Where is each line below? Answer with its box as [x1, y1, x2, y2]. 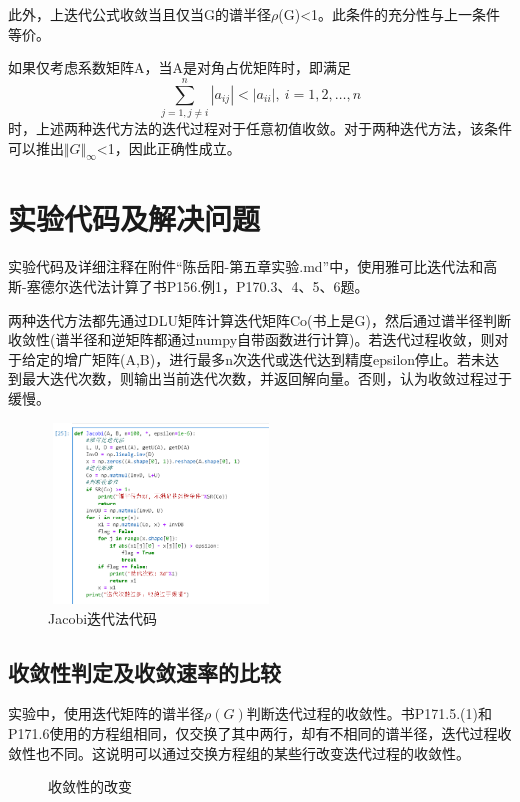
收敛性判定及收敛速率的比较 [8, 656, 281, 687]
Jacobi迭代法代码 [48, 607, 158, 628]
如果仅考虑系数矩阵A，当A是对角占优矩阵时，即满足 [8, 57, 351, 78]
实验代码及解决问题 [8, 198, 261, 239]
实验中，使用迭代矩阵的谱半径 [8, 703, 204, 724]
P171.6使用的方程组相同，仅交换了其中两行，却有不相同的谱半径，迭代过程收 [8, 722, 512, 743]
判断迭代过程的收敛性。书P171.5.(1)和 [246, 703, 492, 724]
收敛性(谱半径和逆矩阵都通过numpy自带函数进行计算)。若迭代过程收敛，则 [8, 329, 495, 350]
